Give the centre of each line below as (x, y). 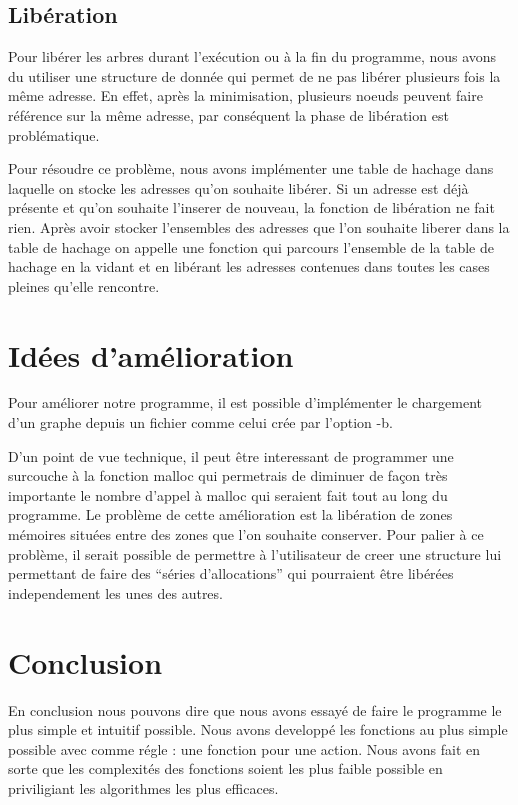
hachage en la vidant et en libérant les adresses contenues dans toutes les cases (249, 266)
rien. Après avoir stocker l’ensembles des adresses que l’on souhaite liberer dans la (259, 226)
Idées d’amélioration (151, 354)
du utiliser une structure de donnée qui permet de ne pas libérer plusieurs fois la (254, 75)
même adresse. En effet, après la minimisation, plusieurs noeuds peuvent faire (245, 95)
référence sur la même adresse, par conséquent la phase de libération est (228, 114)
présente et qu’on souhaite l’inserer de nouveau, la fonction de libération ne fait (251, 207)
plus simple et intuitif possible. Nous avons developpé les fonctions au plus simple (258, 729)
